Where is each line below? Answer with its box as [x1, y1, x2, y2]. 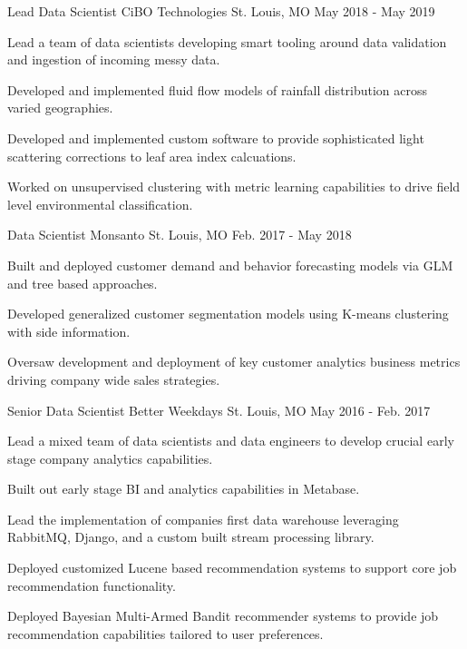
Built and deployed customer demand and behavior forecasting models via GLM [7, 255, 453, 274]
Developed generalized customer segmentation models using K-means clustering [7, 304, 449, 323]
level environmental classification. [7, 194, 193, 213]
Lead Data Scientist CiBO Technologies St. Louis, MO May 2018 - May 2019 [7, 2, 435, 20]
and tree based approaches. [7, 273, 158, 292]
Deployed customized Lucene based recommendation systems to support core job [7, 558, 457, 577]
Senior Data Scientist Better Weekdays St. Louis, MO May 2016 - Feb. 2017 [7, 400, 431, 419]
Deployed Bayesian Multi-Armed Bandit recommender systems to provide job [7, 606, 439, 625]
